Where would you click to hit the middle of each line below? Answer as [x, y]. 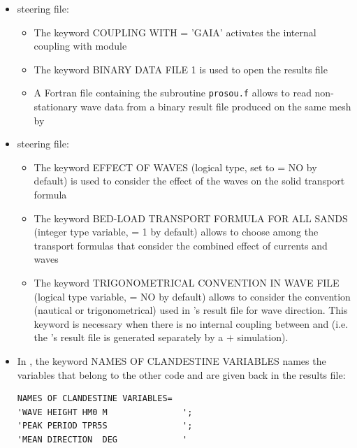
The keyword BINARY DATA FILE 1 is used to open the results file [181, 69]
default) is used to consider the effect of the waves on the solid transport [189, 181]
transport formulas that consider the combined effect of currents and [181, 245]
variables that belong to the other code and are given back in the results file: [181, 374]
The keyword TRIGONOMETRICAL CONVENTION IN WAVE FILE [187, 282]
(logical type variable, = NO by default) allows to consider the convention [192, 296]
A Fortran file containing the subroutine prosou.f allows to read [173, 93]
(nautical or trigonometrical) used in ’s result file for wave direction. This [191, 310]
